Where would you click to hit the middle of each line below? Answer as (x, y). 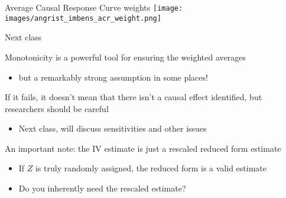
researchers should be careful (57, 108)
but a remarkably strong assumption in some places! (113, 77)
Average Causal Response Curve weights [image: (94, 7)
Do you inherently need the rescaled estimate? (102, 188)
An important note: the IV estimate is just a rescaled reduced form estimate (143, 148)
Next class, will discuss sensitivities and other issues (113, 128)
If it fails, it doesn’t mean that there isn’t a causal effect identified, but (134, 97)
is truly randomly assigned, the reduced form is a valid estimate (151, 168)
